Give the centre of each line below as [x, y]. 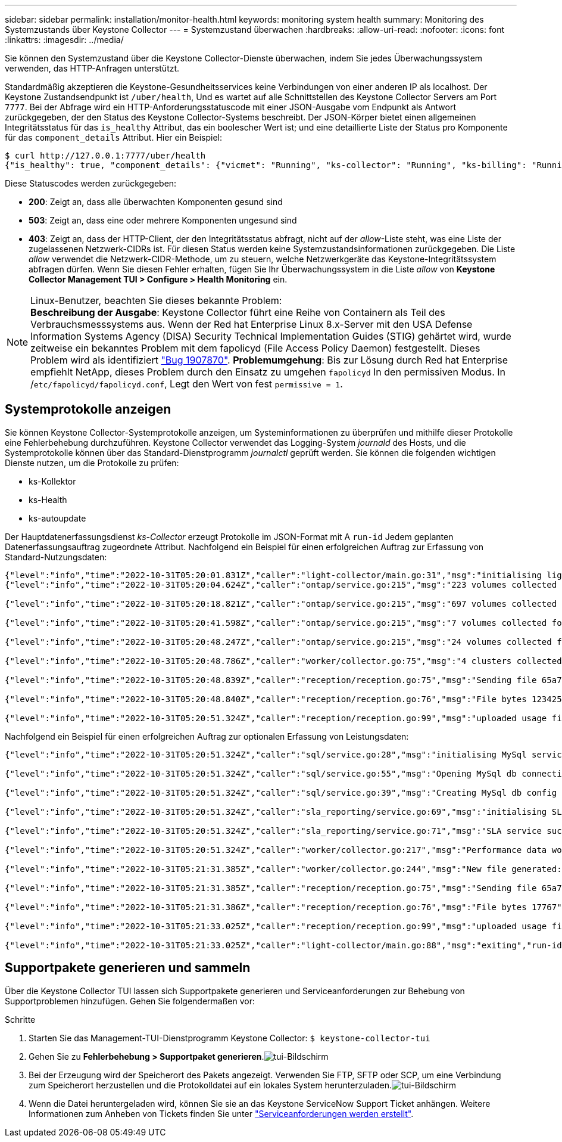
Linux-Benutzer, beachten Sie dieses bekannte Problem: [156, 300]
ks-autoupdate [57, 518]
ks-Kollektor [52, 481]
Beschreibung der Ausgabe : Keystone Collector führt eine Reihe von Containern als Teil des [238, 312]
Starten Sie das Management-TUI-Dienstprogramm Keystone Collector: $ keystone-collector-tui [230, 1038]
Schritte [20, 1019]
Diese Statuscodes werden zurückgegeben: [91, 183]
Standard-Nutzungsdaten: [56, 557]
